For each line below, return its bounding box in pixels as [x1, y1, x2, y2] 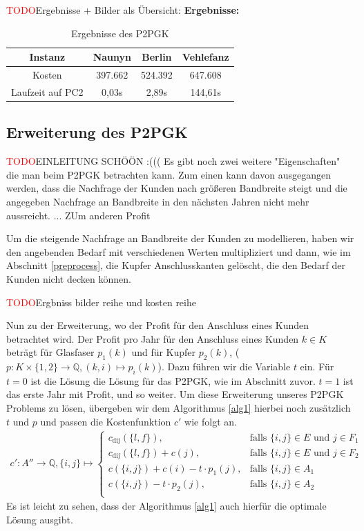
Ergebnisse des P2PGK [70, 26, 169, 40]
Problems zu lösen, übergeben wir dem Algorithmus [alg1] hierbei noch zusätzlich [6, 401, 351, 415]
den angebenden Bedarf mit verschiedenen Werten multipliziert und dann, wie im [6, 244, 351, 259]
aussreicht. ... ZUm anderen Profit [6, 208, 151, 222]
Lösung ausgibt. [6, 512, 73, 527]
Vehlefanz [182, 50, 229, 64]
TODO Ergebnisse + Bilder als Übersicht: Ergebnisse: [6, 3, 240, 17]
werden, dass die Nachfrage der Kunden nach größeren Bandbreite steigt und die [6, 181, 347, 195]
